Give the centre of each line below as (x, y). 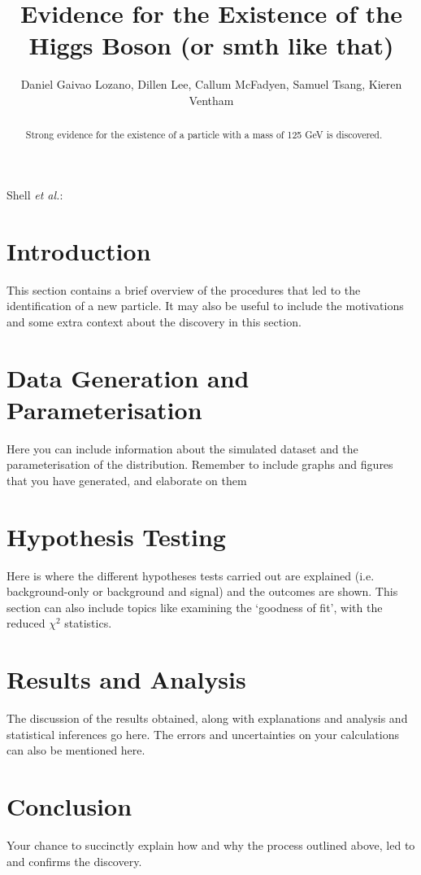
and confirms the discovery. (74, 861)
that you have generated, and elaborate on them (127, 480)
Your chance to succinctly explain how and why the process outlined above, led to (211, 845)
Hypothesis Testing (116, 536)
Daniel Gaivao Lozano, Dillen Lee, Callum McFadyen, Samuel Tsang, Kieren (211, 84)
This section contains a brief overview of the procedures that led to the (184, 289)
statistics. (88, 623)
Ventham (211, 100)
